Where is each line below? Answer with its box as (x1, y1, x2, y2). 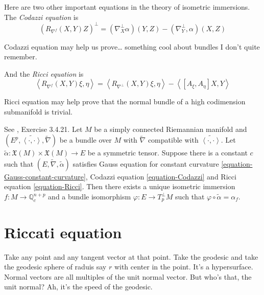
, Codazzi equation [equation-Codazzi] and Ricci (85, 171, 236, 181)
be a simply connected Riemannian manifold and (94, 123, 247, 134)
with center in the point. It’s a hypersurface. (114, 261, 253, 272)
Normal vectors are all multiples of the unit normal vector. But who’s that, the (4, 271, 252, 282)
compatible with (148, 134, 199, 145)
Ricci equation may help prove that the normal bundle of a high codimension (4, 96, 246, 107)
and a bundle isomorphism (48, 191, 131, 202)
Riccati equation (4, 221, 122, 242)
